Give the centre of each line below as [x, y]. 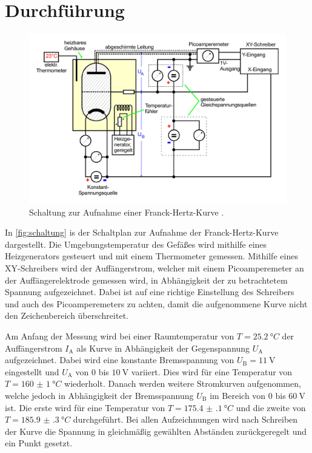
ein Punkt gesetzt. [39, 443]
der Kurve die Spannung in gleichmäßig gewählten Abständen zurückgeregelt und [156, 431]
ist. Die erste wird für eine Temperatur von [85, 407]
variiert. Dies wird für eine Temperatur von [212, 371]
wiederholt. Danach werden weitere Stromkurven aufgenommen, [183, 383]
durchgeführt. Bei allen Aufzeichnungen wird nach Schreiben [185, 419]
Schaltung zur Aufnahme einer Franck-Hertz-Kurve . [127, 212]
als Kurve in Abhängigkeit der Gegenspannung [163, 348]
